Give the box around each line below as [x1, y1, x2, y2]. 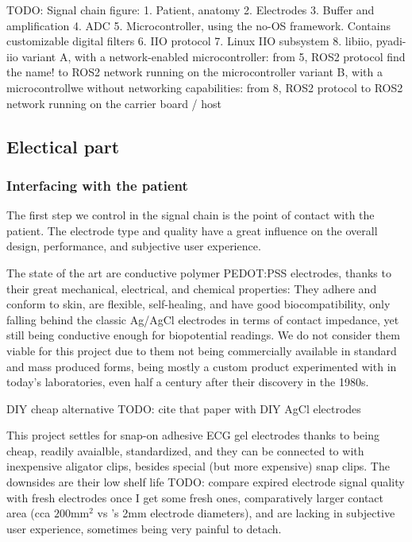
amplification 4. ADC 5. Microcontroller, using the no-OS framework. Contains [6, 17, 391, 33]
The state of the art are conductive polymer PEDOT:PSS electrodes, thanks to [6, 264, 391, 281]
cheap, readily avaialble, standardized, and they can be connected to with [6, 442, 364, 459]
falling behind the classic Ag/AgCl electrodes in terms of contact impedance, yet [6, 311, 399, 327]
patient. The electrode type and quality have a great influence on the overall [6, 222, 378, 238]
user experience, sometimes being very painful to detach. [6, 520, 282, 536]
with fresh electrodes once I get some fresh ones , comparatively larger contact [6, 489, 383, 505]
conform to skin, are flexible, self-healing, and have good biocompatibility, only [6, 296, 391, 312]
